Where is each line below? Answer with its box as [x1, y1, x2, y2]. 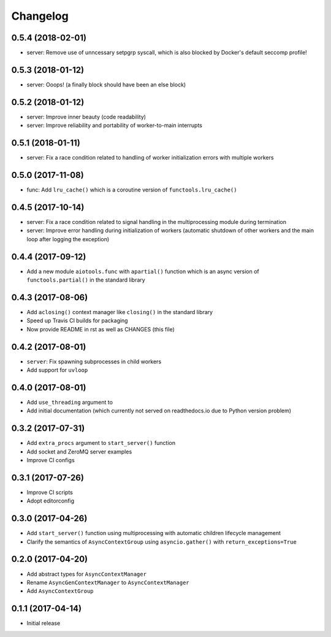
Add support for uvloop [26, 366, 88, 374]
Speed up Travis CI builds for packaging [26, 317, 128, 325]
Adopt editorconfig [26, 497, 75, 504]
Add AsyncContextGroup [26, 587, 94, 595]
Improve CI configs [26, 457, 75, 464]
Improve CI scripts [26, 488, 73, 496]
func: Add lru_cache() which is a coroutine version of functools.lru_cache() [26, 186, 237, 193]
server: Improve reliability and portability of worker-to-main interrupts [26, 122, 202, 129]
